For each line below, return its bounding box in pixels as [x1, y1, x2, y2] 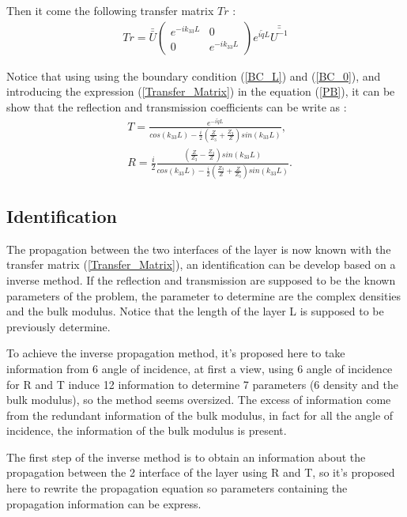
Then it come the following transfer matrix [6, 2, 214, 18]
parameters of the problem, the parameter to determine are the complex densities [6, 287, 401, 304]
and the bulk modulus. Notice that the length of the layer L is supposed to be [6, 303, 384, 319]
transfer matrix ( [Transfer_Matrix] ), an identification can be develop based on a [6, 256, 396, 273]
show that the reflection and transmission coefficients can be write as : [6, 98, 347, 115]
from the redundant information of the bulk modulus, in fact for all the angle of [6, 406, 394, 423]
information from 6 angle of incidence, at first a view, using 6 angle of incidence [6, 360, 393, 376]
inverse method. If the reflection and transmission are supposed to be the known [6, 271, 396, 288]
